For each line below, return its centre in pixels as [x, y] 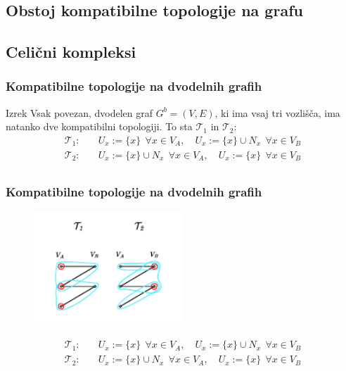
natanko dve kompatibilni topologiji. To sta [99, 126]
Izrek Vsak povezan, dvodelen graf [79, 112]
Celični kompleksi [71, 52]
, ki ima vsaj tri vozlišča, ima [277, 112]
